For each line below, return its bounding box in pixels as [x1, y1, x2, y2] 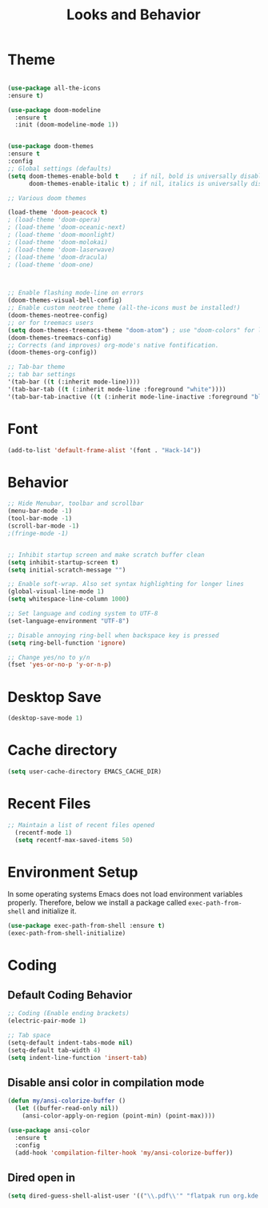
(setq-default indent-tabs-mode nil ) [7, 1038, 134, 1046]
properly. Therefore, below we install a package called [7, 898, 187, 908]
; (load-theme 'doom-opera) [7, 216, 102, 224]
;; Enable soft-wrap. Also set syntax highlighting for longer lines [7, 580, 245, 588]
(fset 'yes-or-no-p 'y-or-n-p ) [7, 660, 112, 669]
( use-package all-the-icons [7, 84, 102, 92]
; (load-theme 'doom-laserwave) [7, 246, 115, 254]
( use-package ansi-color [7, 1126, 90, 1134]
